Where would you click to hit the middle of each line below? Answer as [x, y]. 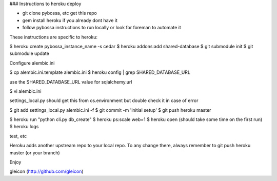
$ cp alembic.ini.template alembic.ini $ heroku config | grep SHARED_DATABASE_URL [100, 72]
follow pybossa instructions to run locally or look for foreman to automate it [102, 28]
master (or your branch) [35, 153]
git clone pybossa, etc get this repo [60, 13]
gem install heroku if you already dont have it [70, 20]
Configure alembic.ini [32, 63]
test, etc [18, 136]
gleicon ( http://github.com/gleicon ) [47, 171]
